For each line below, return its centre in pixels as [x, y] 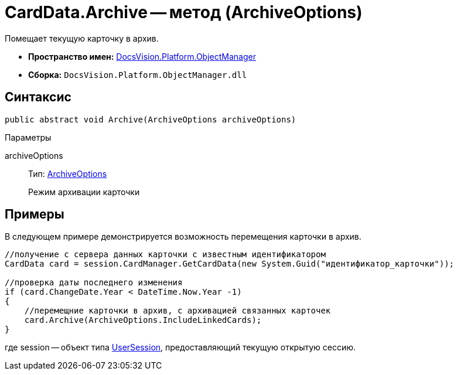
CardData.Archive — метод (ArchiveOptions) [184, 12]
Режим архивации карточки [84, 192]
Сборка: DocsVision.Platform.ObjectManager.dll [138, 74]
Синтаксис [38, 97]
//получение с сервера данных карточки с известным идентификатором [165, 255]
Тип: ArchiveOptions [68, 173]
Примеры [35, 214]
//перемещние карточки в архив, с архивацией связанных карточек [178, 311]
